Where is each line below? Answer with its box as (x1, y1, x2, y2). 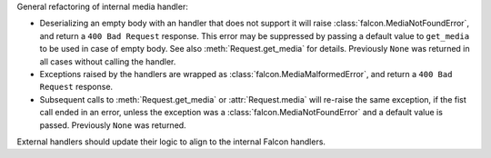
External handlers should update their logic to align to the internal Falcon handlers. (16, 136, 326, 147)
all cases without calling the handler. (39, 55, 176, 67)
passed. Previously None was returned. (39, 119, 186, 131)
